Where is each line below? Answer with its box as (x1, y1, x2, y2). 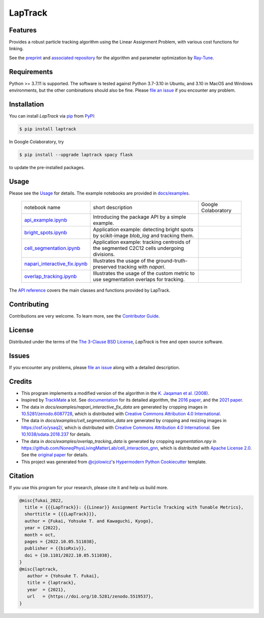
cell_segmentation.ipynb (24, 245, 81, 252)
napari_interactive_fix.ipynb (24, 260, 88, 267)
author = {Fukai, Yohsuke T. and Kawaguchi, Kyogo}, (24, 518, 154, 524)
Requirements (9, 68, 53, 76)
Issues (9, 351, 30, 360)
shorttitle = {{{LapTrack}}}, (24, 511, 97, 517)
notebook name (24, 204, 61, 211)
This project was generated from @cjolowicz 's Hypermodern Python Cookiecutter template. (21, 459, 207, 465)
